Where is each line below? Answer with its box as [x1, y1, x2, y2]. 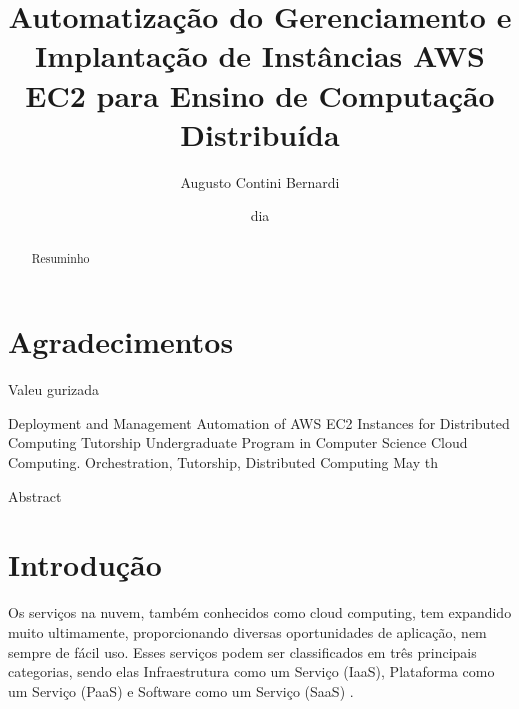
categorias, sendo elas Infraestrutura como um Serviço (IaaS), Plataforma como [8, 661, 495, 682]
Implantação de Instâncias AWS [35, 35, 485, 76]
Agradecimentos [8, 321, 234, 362]
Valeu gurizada [8, 379, 100, 400]
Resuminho [31, 249, 90, 266]
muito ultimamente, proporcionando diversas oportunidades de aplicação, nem [8, 621, 487, 642]
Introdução [8, 544, 162, 585]
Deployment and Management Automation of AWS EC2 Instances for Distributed [8, 412, 510, 433]
